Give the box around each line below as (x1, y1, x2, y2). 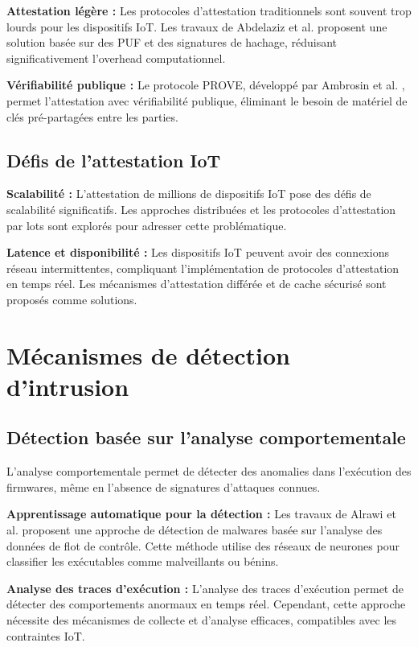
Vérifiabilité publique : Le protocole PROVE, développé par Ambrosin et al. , (6, 76, 405, 93)
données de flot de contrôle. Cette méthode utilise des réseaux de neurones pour (6, 537, 400, 554)
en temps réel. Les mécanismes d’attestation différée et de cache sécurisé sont (6, 275, 387, 292)
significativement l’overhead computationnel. (6, 49, 226, 66)
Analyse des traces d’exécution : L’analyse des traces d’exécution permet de (6, 579, 404, 596)
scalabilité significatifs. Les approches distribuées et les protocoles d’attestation (6, 200, 396, 217)
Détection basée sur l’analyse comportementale (6, 425, 406, 450)
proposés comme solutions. (6, 291, 137, 307)
